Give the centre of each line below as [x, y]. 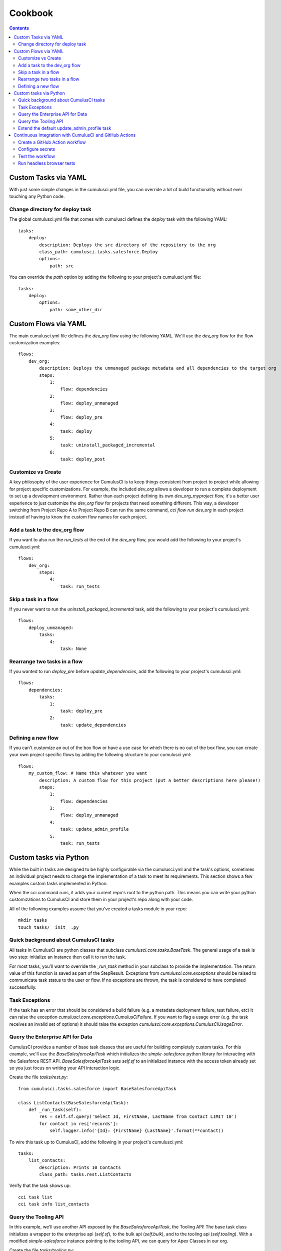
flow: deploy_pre [81, 417]
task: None [73, 649]
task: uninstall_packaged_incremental [108, 445]
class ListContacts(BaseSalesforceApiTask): [74, 1103]
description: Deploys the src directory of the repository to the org [127, 245]
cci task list [35, 1197]
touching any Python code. [37, 196]
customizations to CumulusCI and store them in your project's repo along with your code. [101, 899]
